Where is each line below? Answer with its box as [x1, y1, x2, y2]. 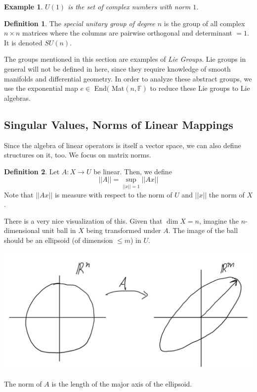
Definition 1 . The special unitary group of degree [4, 18, 155, 28]
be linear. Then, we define [93, 166, 172, 176]
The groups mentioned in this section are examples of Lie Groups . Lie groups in [4, 54, 246, 64]
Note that [4, 189, 34, 199]
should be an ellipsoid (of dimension [4, 235, 113, 245]
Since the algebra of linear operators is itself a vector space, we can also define [4, 140, 241, 150]
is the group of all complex [164, 18, 245, 28]
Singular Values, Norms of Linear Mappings [4, 117, 233, 132]
